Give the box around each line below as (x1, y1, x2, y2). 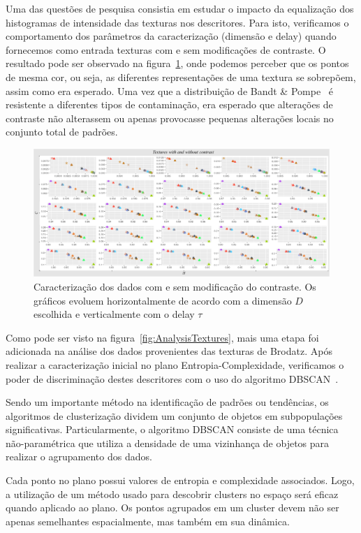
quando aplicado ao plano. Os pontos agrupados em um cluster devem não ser (6, 500, 339, 515)
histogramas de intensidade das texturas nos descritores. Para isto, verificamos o (6, 15, 349, 29)
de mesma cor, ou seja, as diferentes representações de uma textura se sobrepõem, (6, 69, 356, 84)
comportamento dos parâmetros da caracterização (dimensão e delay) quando (6, 29, 337, 43)
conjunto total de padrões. (6, 124, 118, 139)
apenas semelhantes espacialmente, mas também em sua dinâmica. (6, 513, 290, 528)
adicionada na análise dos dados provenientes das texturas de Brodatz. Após (6, 344, 332, 358)
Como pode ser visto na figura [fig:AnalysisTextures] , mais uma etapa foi (6, 330, 319, 344)
